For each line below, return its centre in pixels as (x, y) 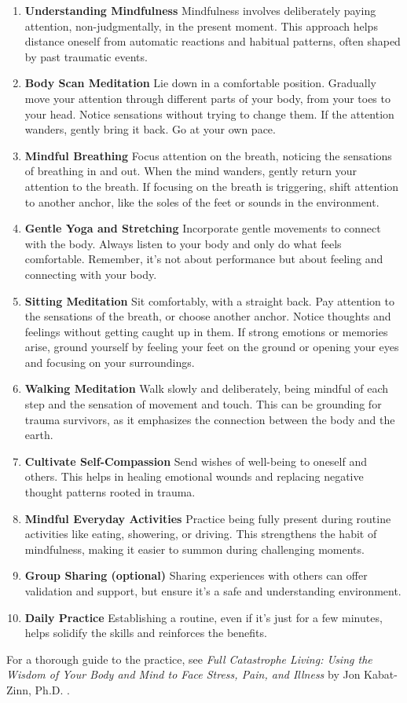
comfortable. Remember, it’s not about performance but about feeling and (204, 259)
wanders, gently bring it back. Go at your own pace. (150, 129)
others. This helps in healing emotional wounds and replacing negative (194, 476)
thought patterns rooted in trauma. (110, 492)
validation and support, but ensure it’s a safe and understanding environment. (213, 591)
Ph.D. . (52, 689)
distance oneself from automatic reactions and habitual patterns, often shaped (213, 41)
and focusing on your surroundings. (110, 362)
